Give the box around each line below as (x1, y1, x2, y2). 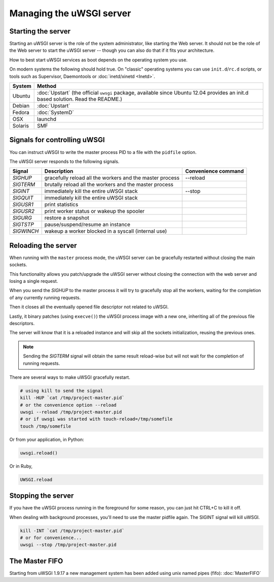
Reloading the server (9, 241, 77, 250)
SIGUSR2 (12, 208, 35, 215)
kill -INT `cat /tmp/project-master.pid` (20, 528, 125, 533)
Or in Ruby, (9, 463, 33, 469)
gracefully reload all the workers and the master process (44, 174, 180, 181)
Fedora (12, 109, 30, 116)
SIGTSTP (12, 221, 34, 228)
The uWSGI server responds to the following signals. (9, 158, 120, 165)
